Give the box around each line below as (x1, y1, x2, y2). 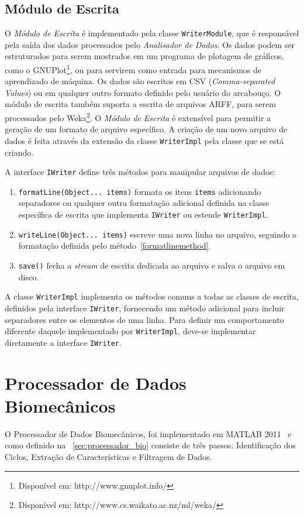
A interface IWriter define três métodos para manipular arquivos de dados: (5, 166, 275, 178)
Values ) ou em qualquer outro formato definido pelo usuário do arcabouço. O (5, 86, 281, 98)
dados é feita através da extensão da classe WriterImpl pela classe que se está (5, 134, 284, 146)
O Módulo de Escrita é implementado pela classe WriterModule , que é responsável (5, 27, 299, 39)
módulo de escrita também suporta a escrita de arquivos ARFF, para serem (5, 98, 276, 110)
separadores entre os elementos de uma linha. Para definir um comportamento (5, 313, 284, 325)
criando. (5, 146, 34, 158)
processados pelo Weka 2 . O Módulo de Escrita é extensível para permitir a (5, 110, 271, 123)
